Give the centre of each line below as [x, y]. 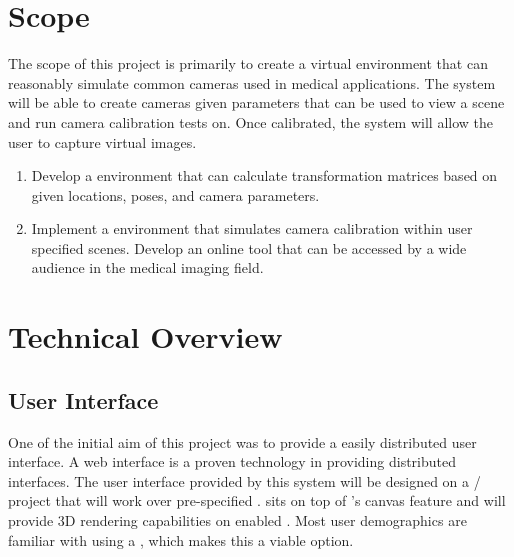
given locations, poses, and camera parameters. [175, 194]
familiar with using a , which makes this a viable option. [181, 539]
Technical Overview [145, 336]
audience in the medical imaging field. [147, 267]
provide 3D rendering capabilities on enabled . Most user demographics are [237, 520]
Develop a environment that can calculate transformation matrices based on [264, 175]
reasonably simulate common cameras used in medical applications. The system [252, 82]
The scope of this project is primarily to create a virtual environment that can [248, 63]
